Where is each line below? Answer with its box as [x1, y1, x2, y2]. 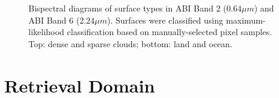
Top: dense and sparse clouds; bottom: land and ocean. [28, 37, 232, 50]
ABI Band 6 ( [28, 13, 80, 26]
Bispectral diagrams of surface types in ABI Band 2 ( [28, 2, 227, 14]
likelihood [28, 25, 65, 38]
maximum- [226, 13, 266, 26]
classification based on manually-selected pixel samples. [67, 25, 272, 38]
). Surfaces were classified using [107, 13, 223, 26]
